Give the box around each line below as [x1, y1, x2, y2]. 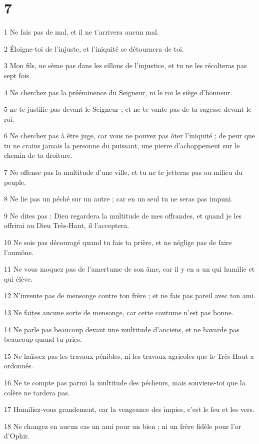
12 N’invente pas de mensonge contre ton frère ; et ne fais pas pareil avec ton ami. [4, 290, 256, 301]
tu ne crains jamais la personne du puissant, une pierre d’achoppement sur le [4, 140, 240, 150]
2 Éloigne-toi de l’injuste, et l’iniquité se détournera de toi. [4, 43, 184, 54]
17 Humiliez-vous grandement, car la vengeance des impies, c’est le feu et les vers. [4, 404, 254, 414]
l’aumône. [4, 247, 34, 257]
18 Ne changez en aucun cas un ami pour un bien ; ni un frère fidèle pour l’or [4, 420, 241, 431]
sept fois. [4, 70, 31, 80]
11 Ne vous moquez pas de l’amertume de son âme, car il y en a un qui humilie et [4, 264, 255, 274]
